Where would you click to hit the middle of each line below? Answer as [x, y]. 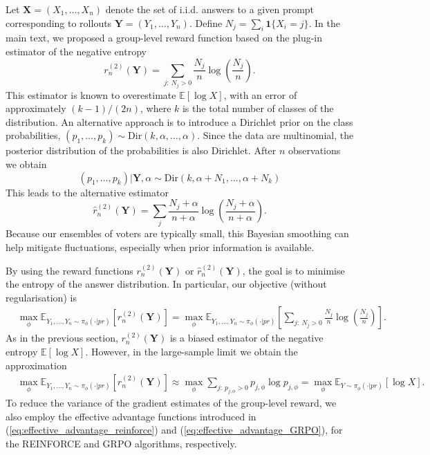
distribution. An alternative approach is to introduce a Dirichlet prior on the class [179, 121]
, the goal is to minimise [293, 270]
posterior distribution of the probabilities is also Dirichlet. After [141, 150]
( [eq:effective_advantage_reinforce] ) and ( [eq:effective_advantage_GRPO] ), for [174, 430]
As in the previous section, [62, 338]
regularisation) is [41, 297]
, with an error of [260, 94]
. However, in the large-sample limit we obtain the [191, 352]
